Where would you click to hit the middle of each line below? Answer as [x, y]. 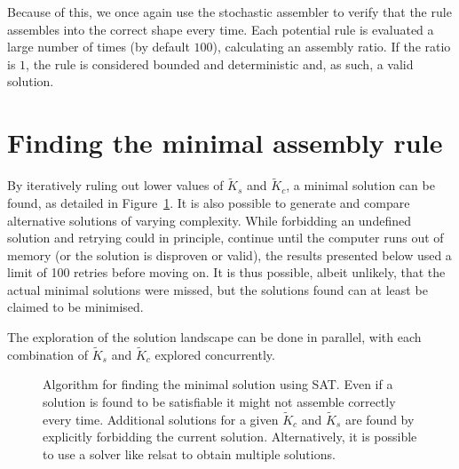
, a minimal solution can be [360, 185]
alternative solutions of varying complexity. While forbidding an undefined [209, 220]
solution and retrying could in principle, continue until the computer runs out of [226, 238]
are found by [380, 419]
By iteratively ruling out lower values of [115, 185]
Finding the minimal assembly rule [225, 143]
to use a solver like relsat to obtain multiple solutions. [189, 454]
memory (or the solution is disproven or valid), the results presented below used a [229, 254]
